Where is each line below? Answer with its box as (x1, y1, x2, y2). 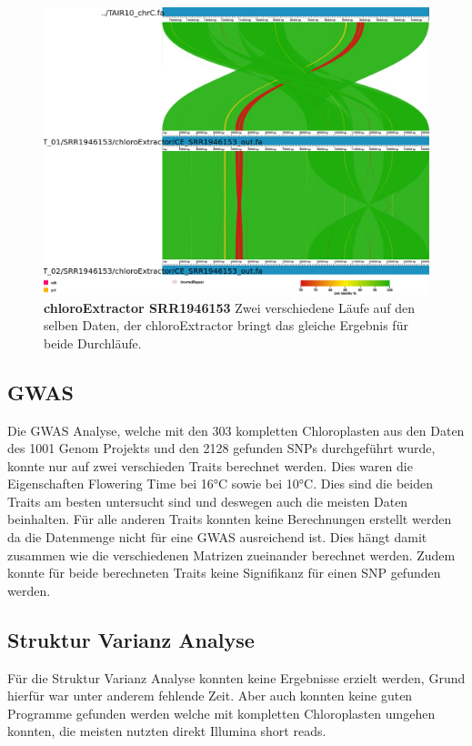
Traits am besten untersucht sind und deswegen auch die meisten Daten (7, 491, 408, 510)
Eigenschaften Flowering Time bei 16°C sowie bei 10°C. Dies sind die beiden (7, 474, 433, 493)
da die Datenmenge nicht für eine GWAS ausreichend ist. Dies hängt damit (7, 528, 427, 547)
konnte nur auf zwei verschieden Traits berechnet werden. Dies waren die (7, 456, 413, 475)
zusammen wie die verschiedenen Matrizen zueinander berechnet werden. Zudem (7, 545, 456, 564)
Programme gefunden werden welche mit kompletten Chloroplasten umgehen (7, 703, 436, 722)
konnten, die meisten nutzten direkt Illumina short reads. (7, 721, 326, 741)
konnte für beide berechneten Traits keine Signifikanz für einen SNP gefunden (7, 563, 441, 582)
